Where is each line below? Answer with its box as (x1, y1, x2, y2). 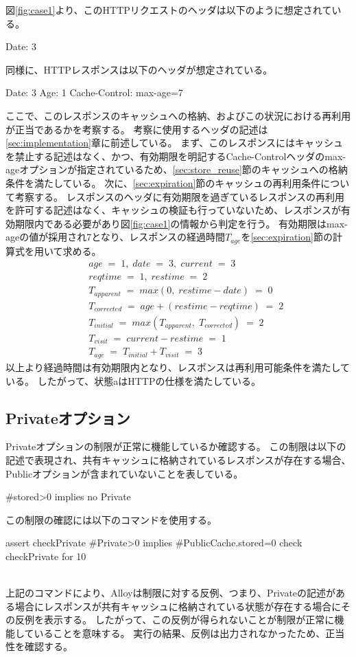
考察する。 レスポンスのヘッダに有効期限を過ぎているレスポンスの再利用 (14, 189, 345, 203)
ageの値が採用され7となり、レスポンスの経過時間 (5, 230, 225, 244)
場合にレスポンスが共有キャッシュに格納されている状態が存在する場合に (14, 599, 342, 613)
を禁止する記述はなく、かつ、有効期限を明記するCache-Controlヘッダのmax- (5, 148, 346, 163)
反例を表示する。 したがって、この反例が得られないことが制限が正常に (14, 612, 335, 627)
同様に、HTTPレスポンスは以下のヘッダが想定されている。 (5, 62, 273, 76)
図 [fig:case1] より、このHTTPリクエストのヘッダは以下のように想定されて (5, 3, 332, 16)
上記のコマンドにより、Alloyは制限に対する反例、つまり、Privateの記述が (5, 586, 336, 600)
